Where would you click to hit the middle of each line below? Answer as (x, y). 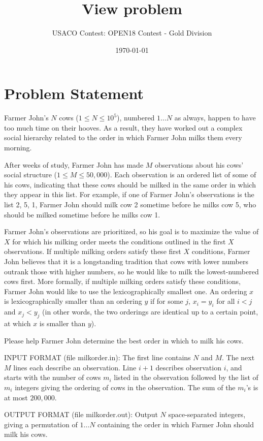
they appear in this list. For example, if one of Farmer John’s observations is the (129, 194)
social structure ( (31, 175)
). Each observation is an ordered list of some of (182, 175)
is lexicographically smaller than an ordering (73, 301)
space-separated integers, (207, 414)
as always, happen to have (215, 118)
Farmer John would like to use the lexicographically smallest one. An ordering (126, 291)
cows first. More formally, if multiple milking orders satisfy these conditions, (122, 281)
